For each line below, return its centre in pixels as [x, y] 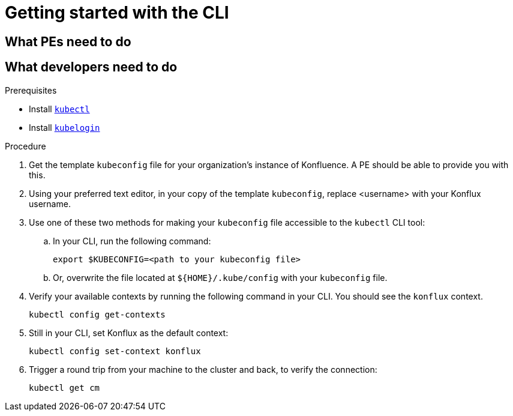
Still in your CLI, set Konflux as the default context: [129, 333]
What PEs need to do [68, 41]
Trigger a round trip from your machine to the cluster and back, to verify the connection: [203, 369]
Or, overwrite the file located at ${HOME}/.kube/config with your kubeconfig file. [220, 277]
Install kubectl [59, 109]
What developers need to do [91, 67]
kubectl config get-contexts [97, 314]
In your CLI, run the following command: [132, 241]
